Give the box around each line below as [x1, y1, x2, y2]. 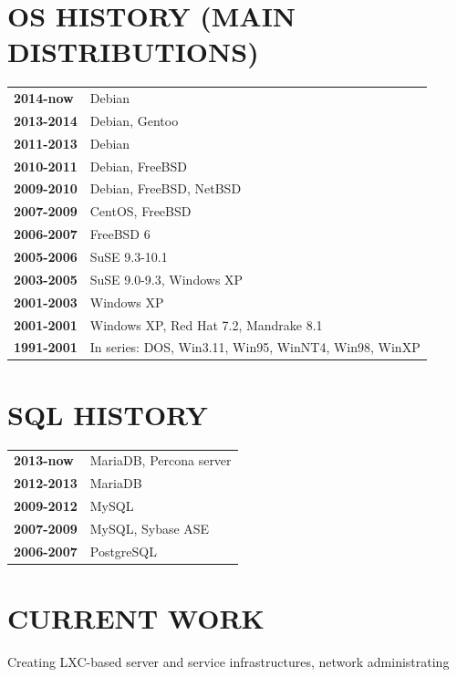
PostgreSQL [89, 541, 157, 560]
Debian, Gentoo [89, 110, 179, 130]
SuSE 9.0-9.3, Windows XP [89, 269, 244, 288]
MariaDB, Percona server [89, 451, 232, 470]
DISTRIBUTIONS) [7, 33, 259, 70]
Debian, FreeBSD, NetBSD [89, 179, 242, 198]
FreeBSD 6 [89, 224, 151, 244]
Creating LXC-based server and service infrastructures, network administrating [7, 651, 450, 671]
